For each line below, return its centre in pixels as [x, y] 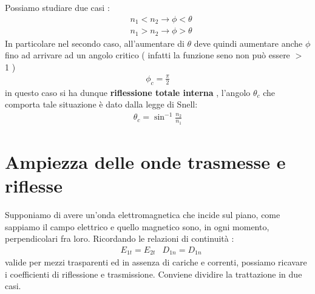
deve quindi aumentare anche [248, 43]
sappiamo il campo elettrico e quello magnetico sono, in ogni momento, [137, 226]
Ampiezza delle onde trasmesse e [145, 161]
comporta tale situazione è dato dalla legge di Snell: [101, 104]
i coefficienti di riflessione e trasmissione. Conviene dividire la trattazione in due [154, 274]
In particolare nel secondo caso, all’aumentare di [95, 43]
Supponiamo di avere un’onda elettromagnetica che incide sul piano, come [143, 214]
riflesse [34, 186]
